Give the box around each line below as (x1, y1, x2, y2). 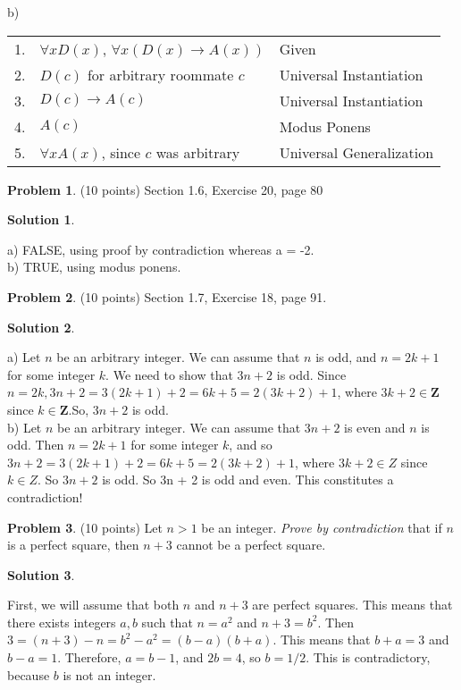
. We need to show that (105, 365, 233, 383)
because (7, 665, 50, 684)
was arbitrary (155, 141, 240, 163)
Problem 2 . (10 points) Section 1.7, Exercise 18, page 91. (7, 287, 327, 306)
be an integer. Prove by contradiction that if (201, 517, 442, 536)
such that (141, 612, 193, 631)
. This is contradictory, (306, 648, 431, 667)
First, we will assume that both (7, 595, 180, 614)
